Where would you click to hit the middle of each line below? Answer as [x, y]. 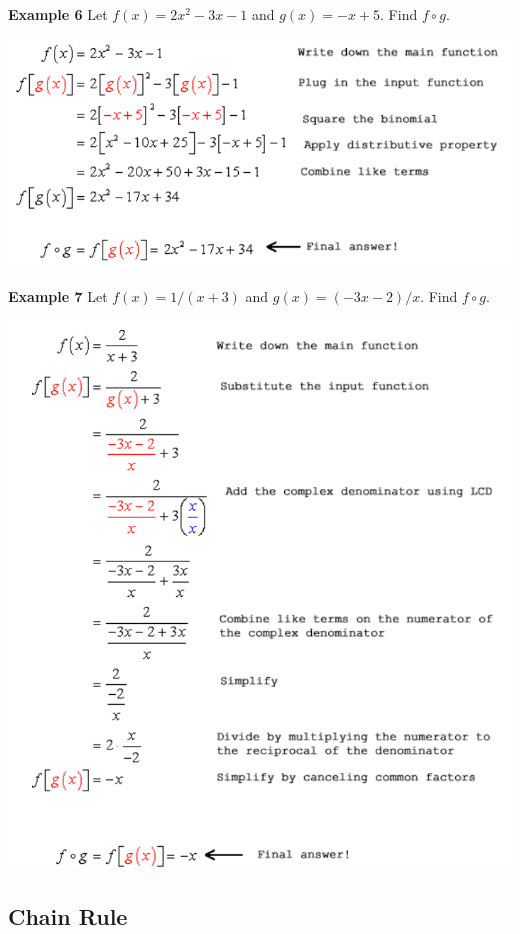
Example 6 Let [58, 14]
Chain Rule [68, 916]
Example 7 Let [58, 295]
